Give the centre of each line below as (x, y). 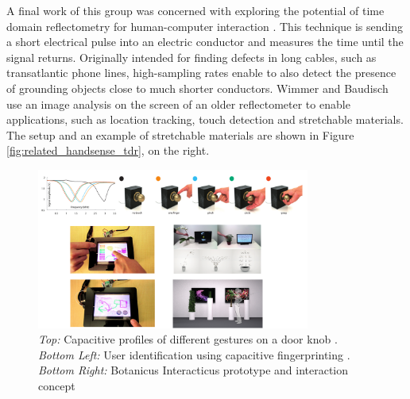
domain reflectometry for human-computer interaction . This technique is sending (205, 26)
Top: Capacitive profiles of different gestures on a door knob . (188, 339)
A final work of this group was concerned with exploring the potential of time (195, 10)
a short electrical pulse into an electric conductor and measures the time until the (205, 42)
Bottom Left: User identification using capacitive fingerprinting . (194, 354)
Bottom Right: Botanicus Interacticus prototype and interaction (193, 370)
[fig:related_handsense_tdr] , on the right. (108, 150)
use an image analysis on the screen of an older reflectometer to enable (178, 104)
